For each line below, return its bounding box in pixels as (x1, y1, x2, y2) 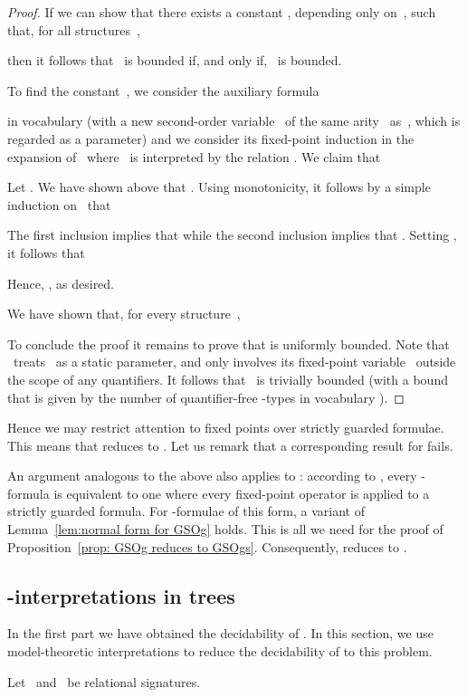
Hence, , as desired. (7, 273, 115, 292)
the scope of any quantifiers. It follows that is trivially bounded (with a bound (7, 369, 448, 388)
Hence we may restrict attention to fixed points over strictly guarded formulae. (7, 418, 444, 437)
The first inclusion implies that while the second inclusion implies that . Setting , (7, 225, 457, 244)
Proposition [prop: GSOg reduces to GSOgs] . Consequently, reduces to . (7, 537, 407, 556)
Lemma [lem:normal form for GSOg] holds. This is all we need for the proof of (7, 520, 443, 539)
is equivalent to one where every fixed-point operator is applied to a (53, 483, 430, 502)
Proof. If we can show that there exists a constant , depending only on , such (7, 3, 436, 21)
